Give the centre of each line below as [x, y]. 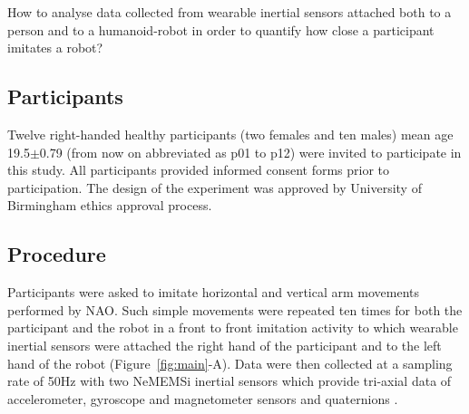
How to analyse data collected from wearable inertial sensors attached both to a [230, 12]
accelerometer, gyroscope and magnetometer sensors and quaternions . [203, 398]
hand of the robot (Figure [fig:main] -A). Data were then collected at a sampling [230, 363]
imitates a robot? [55, 48]
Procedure [57, 254]
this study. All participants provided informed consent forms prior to [199, 170]
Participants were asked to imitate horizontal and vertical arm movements [214, 292]
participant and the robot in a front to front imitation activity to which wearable [233, 327]
